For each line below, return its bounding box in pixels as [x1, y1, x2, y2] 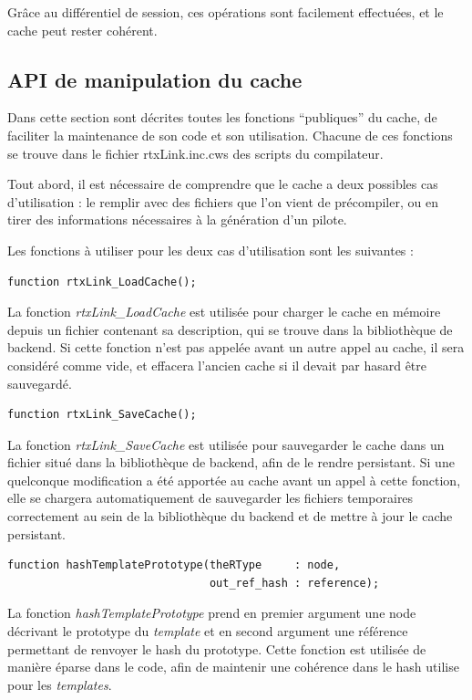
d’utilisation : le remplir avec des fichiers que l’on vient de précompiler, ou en [7, 192, 438, 211]
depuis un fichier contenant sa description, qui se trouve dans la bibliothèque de [7, 319, 453, 339]
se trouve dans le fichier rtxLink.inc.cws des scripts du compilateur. [7, 143, 384, 162]
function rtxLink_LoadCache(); [7, 275, 197, 288]
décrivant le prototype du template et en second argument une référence [7, 622, 408, 641]
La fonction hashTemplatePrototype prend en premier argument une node [7, 603, 416, 622]
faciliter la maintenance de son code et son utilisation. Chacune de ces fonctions [7, 125, 453, 144]
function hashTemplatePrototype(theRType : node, [7, 559, 341, 572]
